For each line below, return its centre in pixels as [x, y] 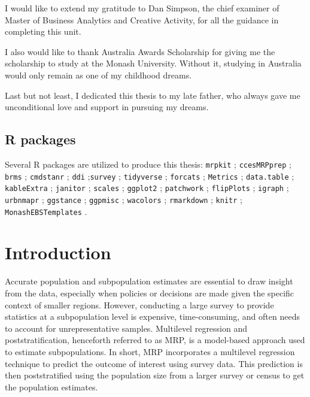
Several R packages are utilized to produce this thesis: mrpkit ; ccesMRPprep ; [148, 164]
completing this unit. [43, 31]
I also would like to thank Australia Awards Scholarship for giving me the [140, 51]
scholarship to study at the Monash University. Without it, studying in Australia [153, 63]
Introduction [58, 252]
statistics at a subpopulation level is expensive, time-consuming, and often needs [152, 316]
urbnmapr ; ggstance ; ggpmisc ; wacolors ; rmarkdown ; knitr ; [124, 199]
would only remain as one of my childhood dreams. [98, 75]
